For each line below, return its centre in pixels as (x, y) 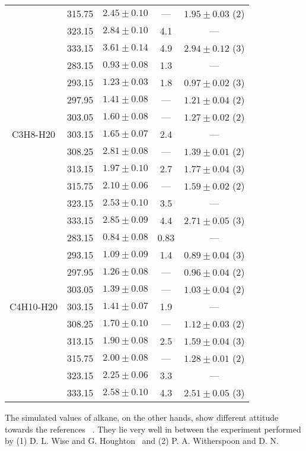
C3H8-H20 (34, 134)
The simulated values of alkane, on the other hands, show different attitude (142, 417)
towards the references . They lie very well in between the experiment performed (153, 429)
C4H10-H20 (34, 306)
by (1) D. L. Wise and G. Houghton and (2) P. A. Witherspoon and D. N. (142, 441)
